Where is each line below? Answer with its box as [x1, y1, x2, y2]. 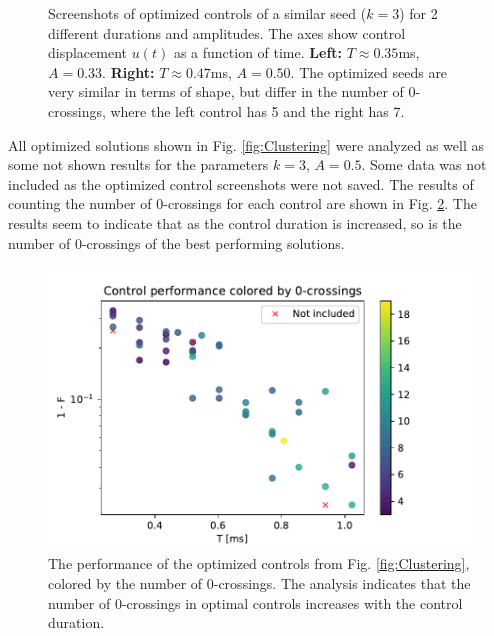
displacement [48, 42, 128, 63]
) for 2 [399, 3, 438, 23]
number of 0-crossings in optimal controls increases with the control [48, 592, 463, 613]
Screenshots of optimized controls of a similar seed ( [48, 3, 367, 23]
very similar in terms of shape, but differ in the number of [48, 81, 404, 102]
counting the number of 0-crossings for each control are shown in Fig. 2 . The [8, 193, 477, 214]
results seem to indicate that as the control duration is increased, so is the [8, 212, 462, 233]
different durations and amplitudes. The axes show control [48, 22, 406, 43]
